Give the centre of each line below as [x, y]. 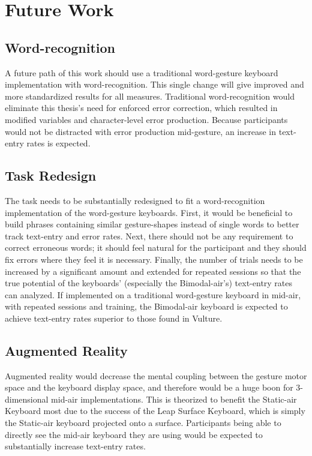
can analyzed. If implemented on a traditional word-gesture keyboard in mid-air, [153, 294]
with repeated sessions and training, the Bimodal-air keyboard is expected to [146, 306]
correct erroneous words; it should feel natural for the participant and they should [156, 247]
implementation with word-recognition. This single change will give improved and [154, 84]
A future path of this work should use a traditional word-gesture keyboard [142, 72]
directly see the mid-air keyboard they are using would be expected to [134, 434]
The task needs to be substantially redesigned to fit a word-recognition [135, 200]
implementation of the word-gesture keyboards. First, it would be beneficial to [149, 212]
